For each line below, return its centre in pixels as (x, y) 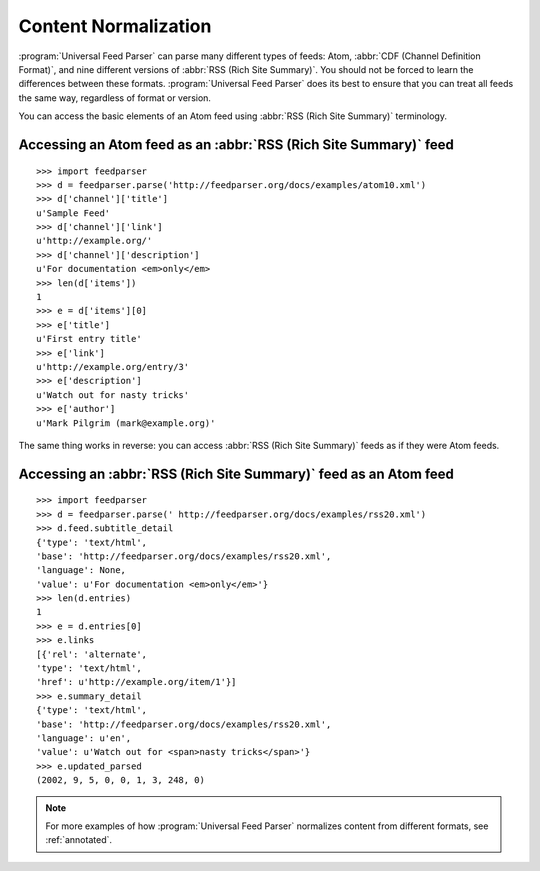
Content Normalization (115, 26)
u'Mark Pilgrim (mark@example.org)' (126, 423)
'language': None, (81, 570)
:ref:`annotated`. (79, 840)
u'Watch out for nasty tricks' (113, 394)
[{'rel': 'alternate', (92, 654)
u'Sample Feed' (73, 213)
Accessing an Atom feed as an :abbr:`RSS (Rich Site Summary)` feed (236, 144)
